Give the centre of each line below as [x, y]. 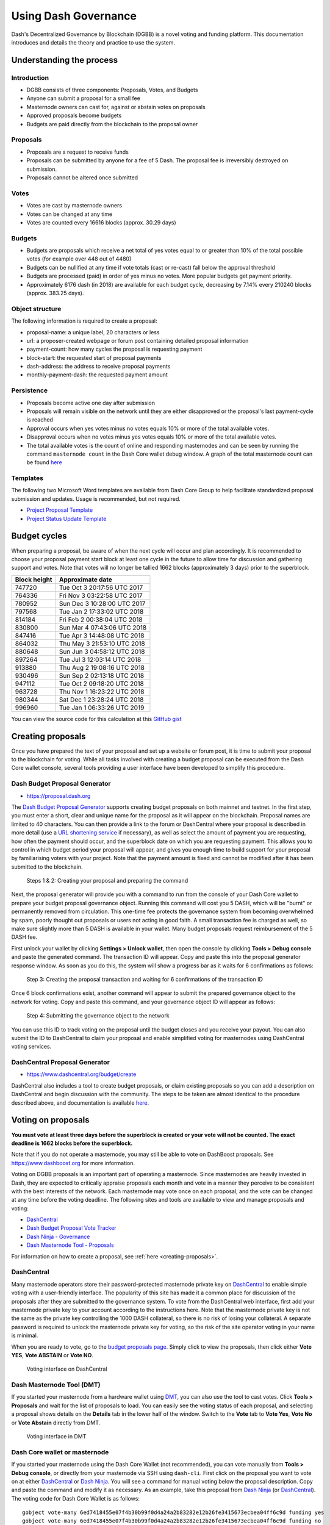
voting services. [31, 1047]
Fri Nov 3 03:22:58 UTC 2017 [101, 595]
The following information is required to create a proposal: [84, 321]
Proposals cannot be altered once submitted [82, 178]
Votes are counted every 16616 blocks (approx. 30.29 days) [101, 222]
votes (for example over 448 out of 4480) [79, 259]
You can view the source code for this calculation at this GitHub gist [96, 719]
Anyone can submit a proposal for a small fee [83, 98]
